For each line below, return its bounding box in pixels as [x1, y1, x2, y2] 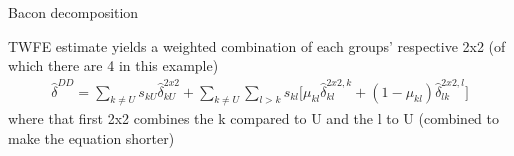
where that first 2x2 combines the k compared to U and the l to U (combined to [8, 108, 500, 129]
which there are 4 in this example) [8, 55, 219, 76]
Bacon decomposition [8, 2, 139, 22]
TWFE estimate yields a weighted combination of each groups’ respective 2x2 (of [8, 35, 506, 56]
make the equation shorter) [8, 127, 175, 148]
